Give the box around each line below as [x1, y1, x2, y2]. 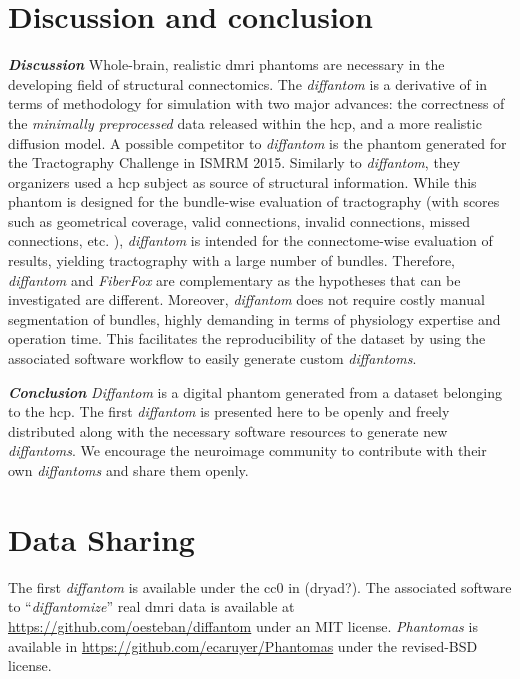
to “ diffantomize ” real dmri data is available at [8, 596, 295, 617]
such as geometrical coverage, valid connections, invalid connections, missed [8, 210, 471, 231]
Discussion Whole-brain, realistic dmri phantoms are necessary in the [8, 54, 445, 75]
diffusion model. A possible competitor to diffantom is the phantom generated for [8, 132, 507, 153]
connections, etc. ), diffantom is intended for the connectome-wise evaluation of [8, 230, 493, 251]
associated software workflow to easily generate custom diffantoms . [8, 348, 417, 369]
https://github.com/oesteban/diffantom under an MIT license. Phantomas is [8, 615, 478, 636]
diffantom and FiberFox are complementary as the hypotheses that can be [8, 269, 461, 290]
